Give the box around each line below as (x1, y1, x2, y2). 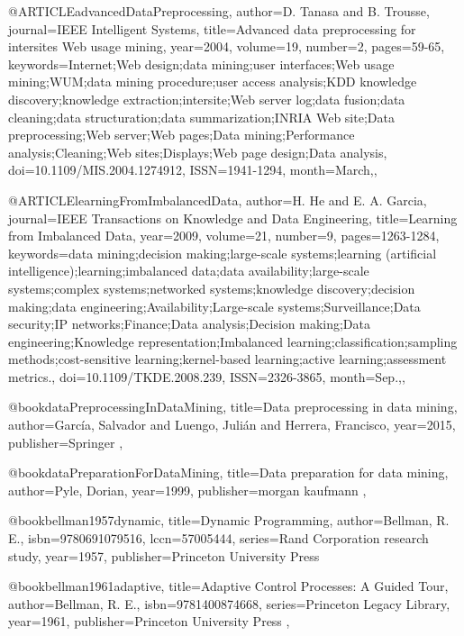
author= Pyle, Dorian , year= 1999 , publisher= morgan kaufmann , (8, 480, 367, 499)
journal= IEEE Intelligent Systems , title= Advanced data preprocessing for (8, 19, 416, 38)
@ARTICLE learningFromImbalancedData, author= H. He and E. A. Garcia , (8, 190, 427, 209)
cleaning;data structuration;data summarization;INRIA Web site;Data (8, 107, 395, 126)
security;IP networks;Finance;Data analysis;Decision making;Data (8, 314, 371, 333)
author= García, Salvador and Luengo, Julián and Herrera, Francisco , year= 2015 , (8, 415, 456, 434)
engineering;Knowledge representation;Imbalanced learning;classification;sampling (8, 332, 458, 350)
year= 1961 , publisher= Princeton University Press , (8, 612, 290, 631)
